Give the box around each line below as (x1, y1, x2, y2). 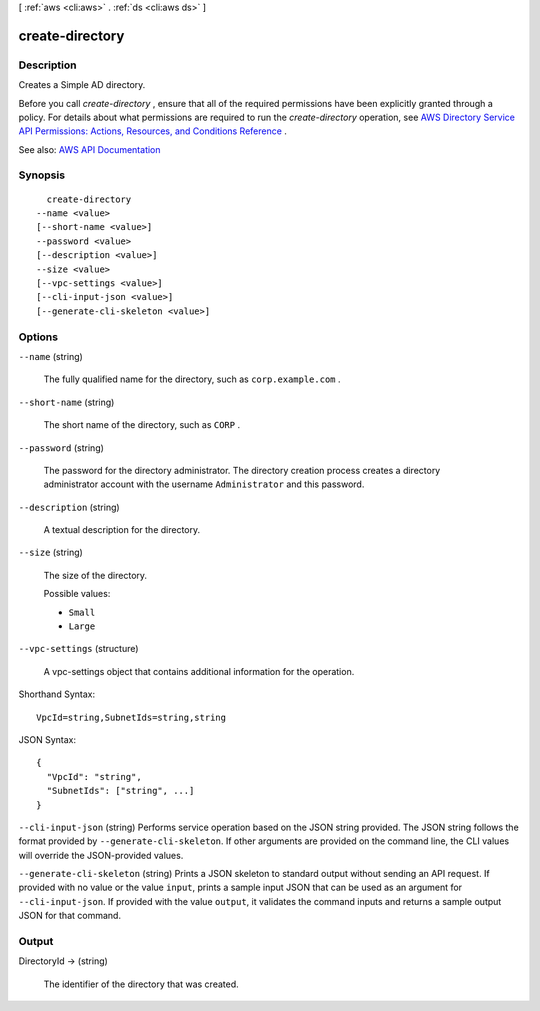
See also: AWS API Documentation (18, 143, 161, 155)
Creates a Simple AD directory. (18, 79, 146, 91)
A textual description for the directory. (43, 524, 201, 536)
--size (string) (18, 546, 84, 559)
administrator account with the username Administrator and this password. (43, 478, 365, 490)
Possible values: (43, 588, 111, 600)
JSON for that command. (18, 910, 122, 922)
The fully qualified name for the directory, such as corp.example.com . (43, 373, 341, 385)
